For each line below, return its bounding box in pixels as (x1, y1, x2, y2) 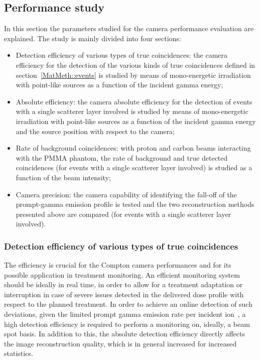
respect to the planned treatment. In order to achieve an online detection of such (4, 299, 252, 309)
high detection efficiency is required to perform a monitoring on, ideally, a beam (4, 318, 250, 329)
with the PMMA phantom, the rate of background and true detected (16, 152, 228, 163)
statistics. (4, 348, 33, 358)
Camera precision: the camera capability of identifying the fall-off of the (16, 189, 237, 199)
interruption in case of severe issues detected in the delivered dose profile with (4, 289, 244, 299)
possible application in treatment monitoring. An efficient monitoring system (4, 269, 240, 280)
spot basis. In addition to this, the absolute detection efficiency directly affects (4, 328, 245, 339)
